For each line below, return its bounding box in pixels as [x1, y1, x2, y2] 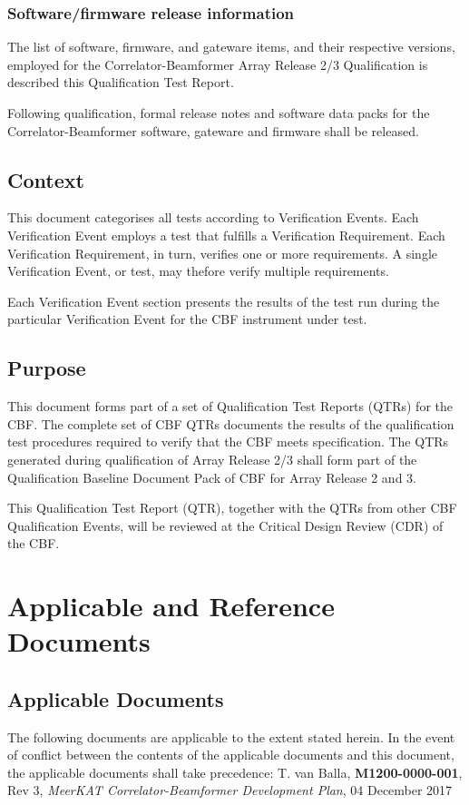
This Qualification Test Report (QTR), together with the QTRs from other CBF [7, 498, 457, 517]
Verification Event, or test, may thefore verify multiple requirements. [7, 261, 389, 280]
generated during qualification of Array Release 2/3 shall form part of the [7, 449, 417, 468]
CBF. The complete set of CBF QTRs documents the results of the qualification [7, 414, 454, 433]
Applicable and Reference [7, 587, 335, 624]
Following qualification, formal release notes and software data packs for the [7, 103, 430, 122]
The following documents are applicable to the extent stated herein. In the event [7, 727, 455, 746]
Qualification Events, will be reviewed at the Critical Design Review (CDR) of [7, 515, 444, 535]
